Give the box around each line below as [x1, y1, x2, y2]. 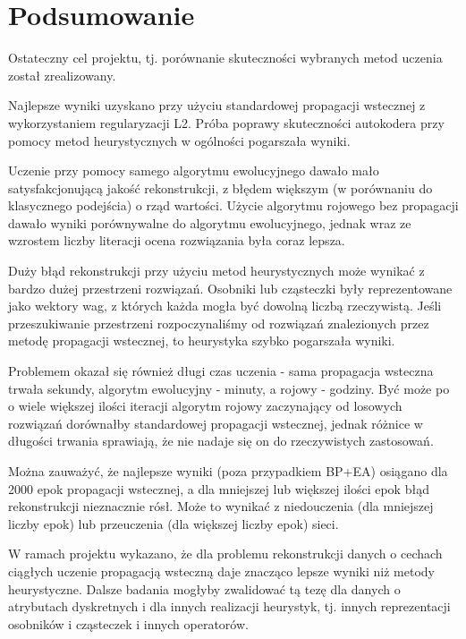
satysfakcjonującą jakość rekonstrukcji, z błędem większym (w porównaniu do [8, 178, 433, 197]
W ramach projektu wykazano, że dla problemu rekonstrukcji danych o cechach [8, 544, 443, 563]
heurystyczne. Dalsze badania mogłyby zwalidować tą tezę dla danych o [8, 579, 401, 598]
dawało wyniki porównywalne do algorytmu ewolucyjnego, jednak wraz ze [8, 213, 411, 232]
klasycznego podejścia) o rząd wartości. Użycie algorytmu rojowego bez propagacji [8, 196, 459, 215]
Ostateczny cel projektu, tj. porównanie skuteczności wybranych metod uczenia [8, 48, 443, 67]
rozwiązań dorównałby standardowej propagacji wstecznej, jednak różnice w [8, 413, 423, 432]
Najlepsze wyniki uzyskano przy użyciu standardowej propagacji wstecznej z [8, 96, 426, 115]
